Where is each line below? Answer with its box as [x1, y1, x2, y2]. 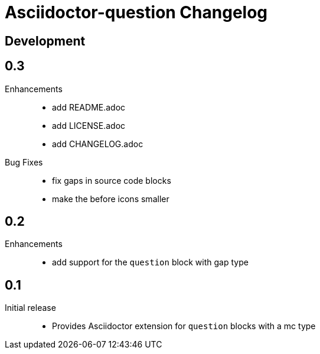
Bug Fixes [5, 157, 43, 167]
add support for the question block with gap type [52, 257, 249, 268]
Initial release [5, 303, 56, 313]
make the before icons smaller [52, 193, 169, 204]
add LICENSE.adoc [52, 120, 126, 131]
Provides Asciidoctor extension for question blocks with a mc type [52, 321, 316, 332]
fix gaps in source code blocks [52, 175, 171, 186]
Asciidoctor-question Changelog [5, 2, 268, 22]
